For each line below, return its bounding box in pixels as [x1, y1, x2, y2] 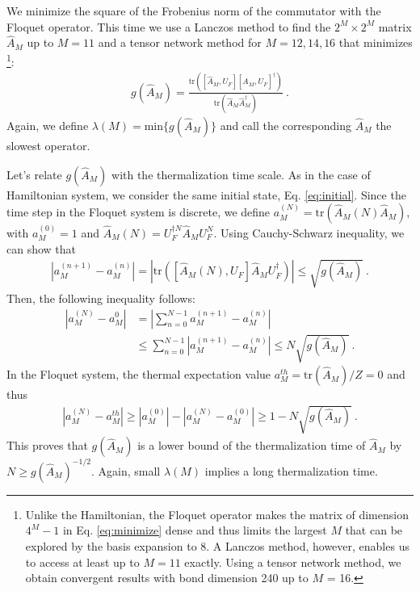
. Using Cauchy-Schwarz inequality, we [213, 224, 405, 241]
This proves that [6, 437, 88, 454]
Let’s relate [6, 166, 62, 182]
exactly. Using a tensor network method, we [184, 553, 401, 570]
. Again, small [90, 462, 161, 479]
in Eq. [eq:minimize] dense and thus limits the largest [62, 522, 327, 539]
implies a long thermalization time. [204, 462, 378, 479]
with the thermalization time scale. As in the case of [111, 166, 371, 182]
